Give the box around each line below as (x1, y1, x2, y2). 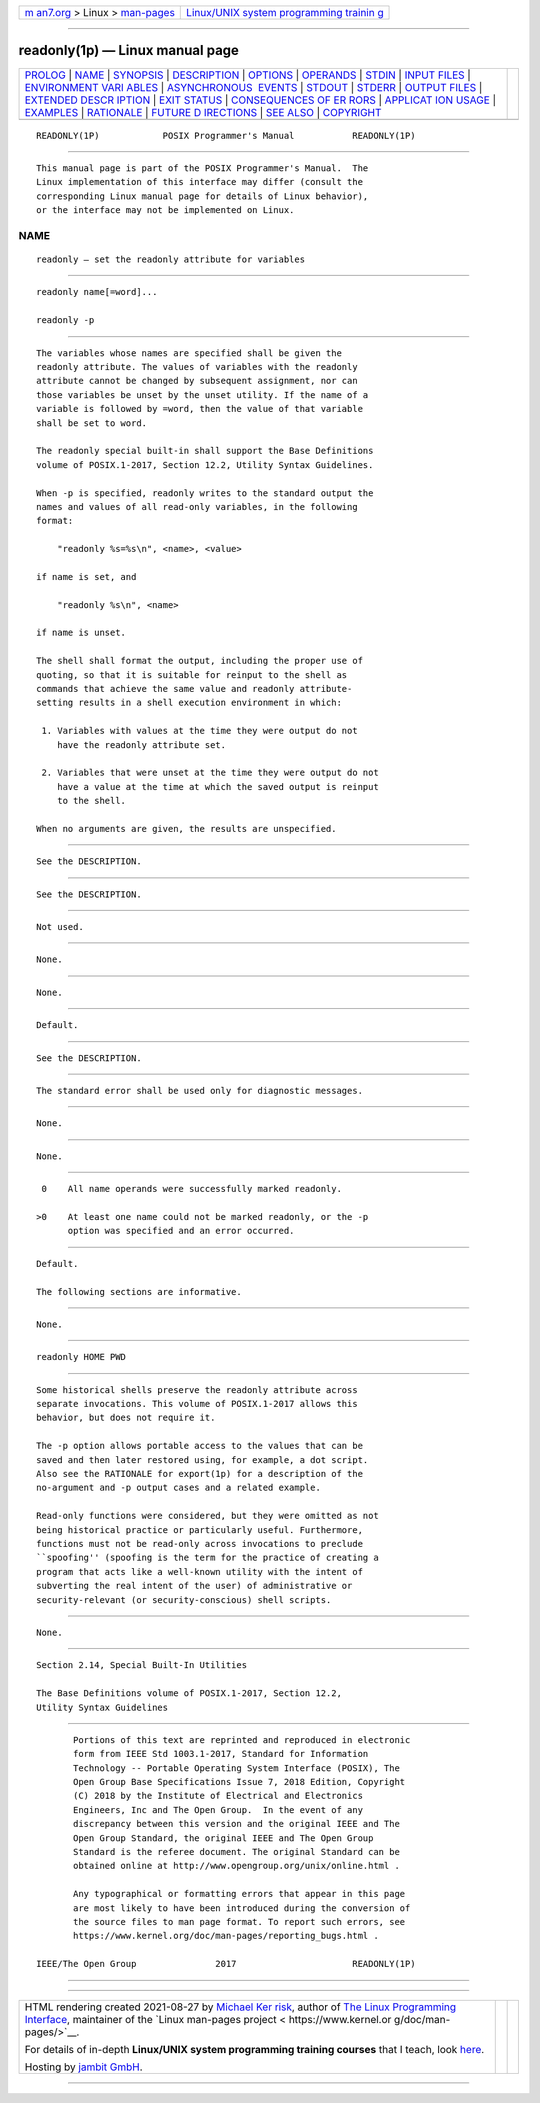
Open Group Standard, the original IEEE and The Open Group (73, 1832, 374, 1844)
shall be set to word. (36, 417, 148, 429)
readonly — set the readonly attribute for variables (36, 254, 305, 265)
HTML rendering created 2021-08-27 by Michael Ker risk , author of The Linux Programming (24, 2000, 457, 2014)
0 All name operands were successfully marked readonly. (41, 1183, 342, 1195)
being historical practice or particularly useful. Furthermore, (36, 1524, 364, 1535)
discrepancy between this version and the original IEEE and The (73, 1818, 400, 1830)
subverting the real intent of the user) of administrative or (36, 1580, 353, 1592)
